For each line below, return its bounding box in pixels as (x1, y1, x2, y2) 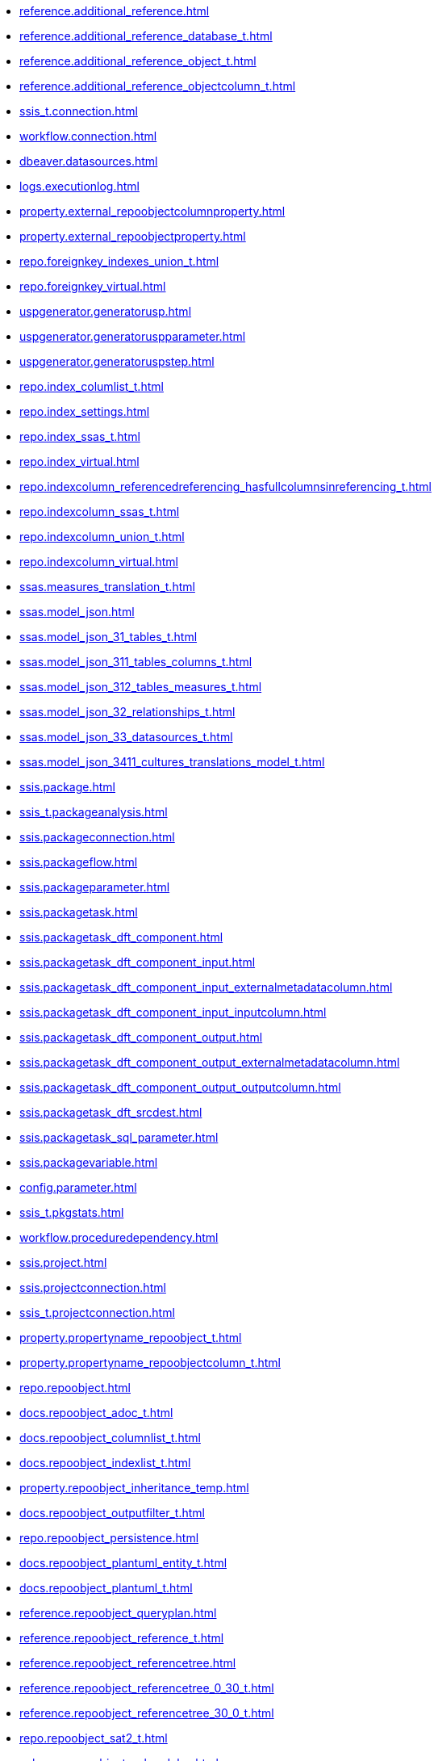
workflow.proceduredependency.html (19, 1231, 219, 1244)
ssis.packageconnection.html (19, 830, 175, 844)
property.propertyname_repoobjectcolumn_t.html (19, 1356, 281, 1369)
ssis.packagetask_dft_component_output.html (19, 1030, 263, 1044)
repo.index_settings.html (19, 405, 150, 418)
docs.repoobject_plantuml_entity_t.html (19, 1556, 227, 1570)
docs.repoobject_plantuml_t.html (19, 1581, 193, 1595)
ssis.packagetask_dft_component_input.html (19, 955, 256, 969)
